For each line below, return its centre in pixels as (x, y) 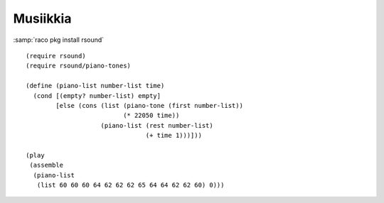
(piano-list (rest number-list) (157, 125)
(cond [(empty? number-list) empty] (97, 95)
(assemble (47, 165)
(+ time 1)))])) (174, 136)
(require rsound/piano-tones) (79, 66)
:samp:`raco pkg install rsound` (59, 40)
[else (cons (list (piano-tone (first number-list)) (149, 105)
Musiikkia (42, 18)
